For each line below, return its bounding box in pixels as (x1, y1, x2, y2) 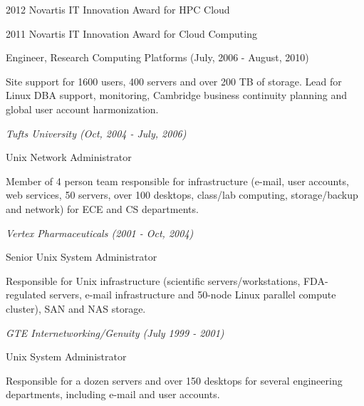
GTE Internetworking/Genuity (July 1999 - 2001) (6, 325, 224, 340)
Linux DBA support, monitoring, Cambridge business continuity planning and (6, 88, 348, 103)
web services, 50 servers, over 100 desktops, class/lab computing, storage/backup (6, 187, 358, 202)
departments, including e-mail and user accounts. (6, 387, 220, 402)
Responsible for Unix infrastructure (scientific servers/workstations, (6, 273, 301, 288)
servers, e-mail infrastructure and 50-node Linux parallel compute (49, 287, 336, 302)
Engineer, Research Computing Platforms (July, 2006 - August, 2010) (6, 50, 309, 65)
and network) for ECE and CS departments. (6, 201, 199, 216)
